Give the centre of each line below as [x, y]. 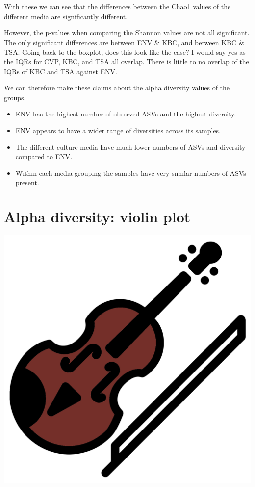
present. [27, 183]
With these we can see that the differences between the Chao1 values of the [117, 6]
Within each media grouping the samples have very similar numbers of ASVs [131, 173]
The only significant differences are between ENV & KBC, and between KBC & [124, 42]
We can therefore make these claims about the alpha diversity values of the [117, 88]
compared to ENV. [44, 157]
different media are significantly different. [66, 16]
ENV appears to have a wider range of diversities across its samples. [118, 130]
